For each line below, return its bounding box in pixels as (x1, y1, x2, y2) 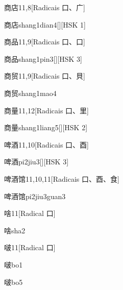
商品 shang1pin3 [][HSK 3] (4, 53, 82, 64)
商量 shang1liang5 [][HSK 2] (4, 122, 88, 133)
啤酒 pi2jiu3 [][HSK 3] (4, 156, 69, 167)
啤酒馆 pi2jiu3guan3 (4, 190, 66, 201)
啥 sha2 (4, 225, 26, 235)
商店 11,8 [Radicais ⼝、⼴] (4, 2, 85, 12)
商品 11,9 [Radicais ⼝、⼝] (4, 36, 85, 47)
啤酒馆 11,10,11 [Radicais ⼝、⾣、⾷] (4, 173, 119, 184)
